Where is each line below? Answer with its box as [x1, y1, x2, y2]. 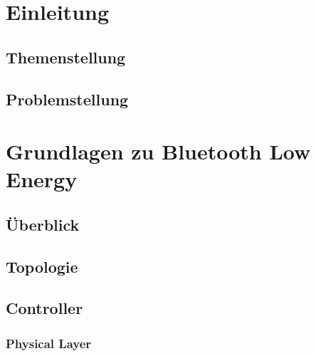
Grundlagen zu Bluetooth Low [6, 137, 311, 166]
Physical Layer [6, 334, 92, 352]
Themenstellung [6, 46, 126, 68]
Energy [6, 164, 78, 194]
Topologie [6, 255, 78, 277]
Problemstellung [6, 88, 129, 110]
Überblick [6, 213, 80, 235]
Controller [6, 297, 83, 319]
